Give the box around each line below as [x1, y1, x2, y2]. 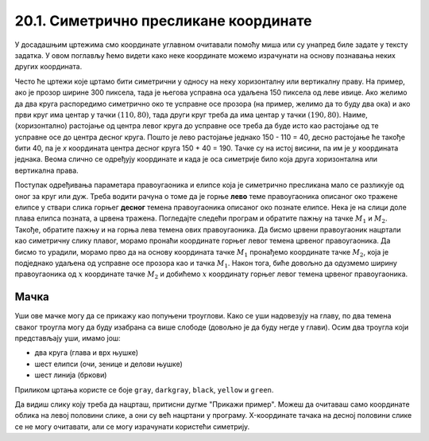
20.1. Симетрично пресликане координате [14, 12, 313, 29]
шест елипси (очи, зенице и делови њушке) [34, 359, 183, 369]
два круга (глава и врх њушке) [34, 348, 139, 357]
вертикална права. [14, 166, 79, 175]
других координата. [14, 62, 83, 72]
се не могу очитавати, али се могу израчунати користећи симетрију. [14, 422, 250, 431]
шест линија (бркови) [34, 370, 107, 380]
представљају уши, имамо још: [14, 334, 121, 343]
